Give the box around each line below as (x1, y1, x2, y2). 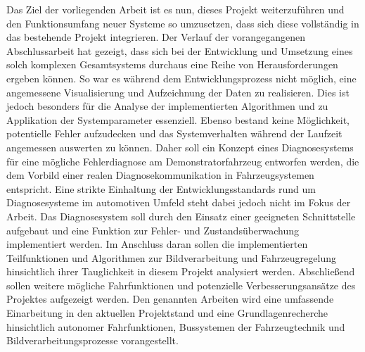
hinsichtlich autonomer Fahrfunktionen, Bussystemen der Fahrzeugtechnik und (6, 319, 345, 334)
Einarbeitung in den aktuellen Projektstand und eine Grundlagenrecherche (6, 306, 328, 320)
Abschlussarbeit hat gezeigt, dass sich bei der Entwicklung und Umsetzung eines (6, 43, 353, 58)
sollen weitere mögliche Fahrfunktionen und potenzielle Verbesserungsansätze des (6, 277, 356, 292)
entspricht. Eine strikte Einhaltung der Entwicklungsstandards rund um (6, 181, 316, 196)
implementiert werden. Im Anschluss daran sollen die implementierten (6, 237, 308, 251)
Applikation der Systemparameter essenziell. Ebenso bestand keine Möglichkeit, (6, 112, 350, 127)
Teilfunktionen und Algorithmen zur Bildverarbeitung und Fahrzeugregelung (6, 250, 336, 265)
